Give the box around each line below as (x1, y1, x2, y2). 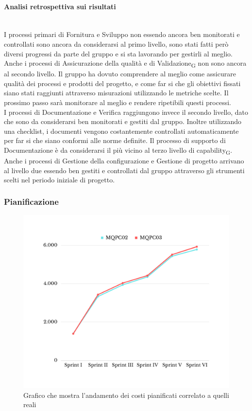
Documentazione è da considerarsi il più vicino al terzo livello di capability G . (4, 145, 233, 156)
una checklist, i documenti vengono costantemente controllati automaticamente (4, 125, 239, 136)
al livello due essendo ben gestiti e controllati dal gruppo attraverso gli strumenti (4, 165, 245, 175)
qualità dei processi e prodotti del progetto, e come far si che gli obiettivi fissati (4, 78, 241, 88)
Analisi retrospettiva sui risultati (4, 1, 116, 11)
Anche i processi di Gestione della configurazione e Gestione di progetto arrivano (4, 156, 244, 166)
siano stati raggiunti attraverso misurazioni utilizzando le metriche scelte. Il (4, 88, 229, 98)
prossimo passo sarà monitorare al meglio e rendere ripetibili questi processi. (4, 97, 231, 107)
